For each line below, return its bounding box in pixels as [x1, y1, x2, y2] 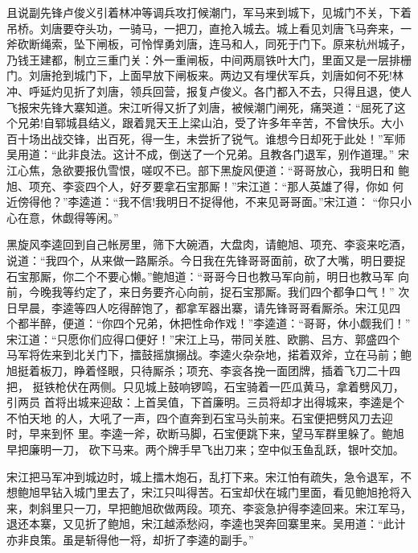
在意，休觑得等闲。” [17, 208, 119, 225]
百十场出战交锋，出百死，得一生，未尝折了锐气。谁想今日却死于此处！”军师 [6, 130, 406, 147]
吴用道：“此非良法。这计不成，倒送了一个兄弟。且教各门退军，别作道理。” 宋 [6, 146, 409, 163]
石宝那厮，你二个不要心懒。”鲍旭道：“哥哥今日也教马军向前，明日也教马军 [6, 267, 395, 284]
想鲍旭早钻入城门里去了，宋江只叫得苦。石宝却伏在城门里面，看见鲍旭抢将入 [6, 484, 412, 501]
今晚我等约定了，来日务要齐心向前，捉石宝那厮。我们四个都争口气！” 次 [28, 283, 410, 300]
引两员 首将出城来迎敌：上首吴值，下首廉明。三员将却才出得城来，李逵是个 [6, 394, 404, 411]
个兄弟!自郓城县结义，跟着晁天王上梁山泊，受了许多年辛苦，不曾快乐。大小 [6, 114, 404, 131]
